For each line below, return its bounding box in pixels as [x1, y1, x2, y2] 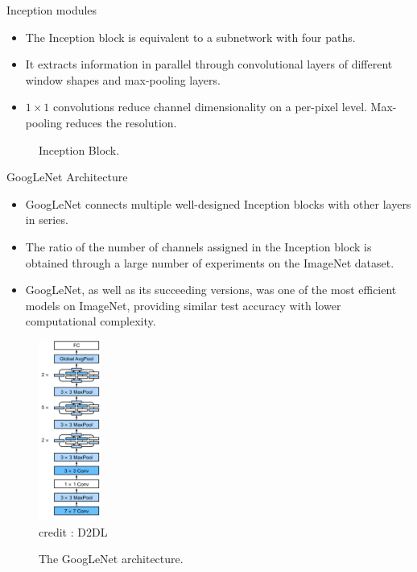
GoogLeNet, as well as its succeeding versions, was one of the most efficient [25, 281, 397, 298]
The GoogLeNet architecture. [39, 550, 184, 567]
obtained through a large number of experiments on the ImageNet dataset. [25, 254, 394, 271]
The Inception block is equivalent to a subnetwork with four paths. [25, 28, 356, 45]
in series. [25, 211, 68, 228]
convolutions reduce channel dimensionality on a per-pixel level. [53, 98, 367, 115]
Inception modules [6, 2, 97, 18]
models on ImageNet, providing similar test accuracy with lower [25, 296, 341, 313]
